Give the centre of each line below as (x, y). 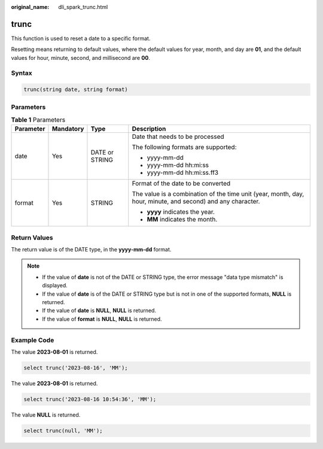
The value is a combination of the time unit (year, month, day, (218, 194)
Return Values (32, 238)
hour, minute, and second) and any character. (196, 202)
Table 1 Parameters (38, 120)
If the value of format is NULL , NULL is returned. (102, 319)
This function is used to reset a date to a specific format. (81, 38)
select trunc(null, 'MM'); (63, 430)
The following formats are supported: (184, 147)
